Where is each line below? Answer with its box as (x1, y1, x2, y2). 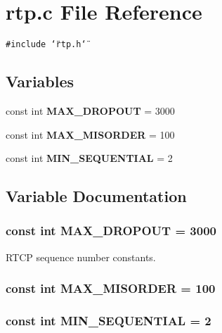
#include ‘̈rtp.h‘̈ (6, 39, 86, 50)
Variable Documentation (6, 185, 187, 207)
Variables (6, 70, 74, 92)
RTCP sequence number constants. (6, 249, 156, 264)
